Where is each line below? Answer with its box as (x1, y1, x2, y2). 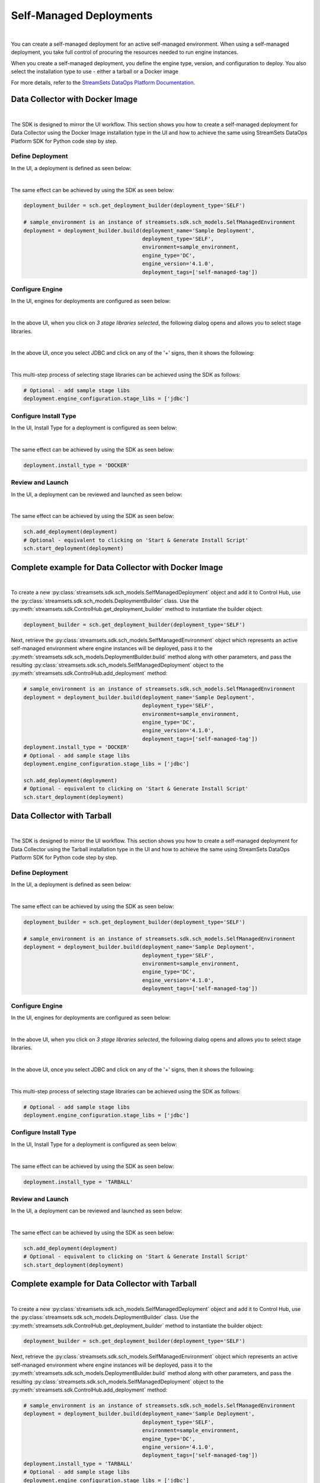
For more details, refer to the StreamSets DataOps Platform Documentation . (11, 79, 196, 86)
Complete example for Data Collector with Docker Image (11, 562, 223, 572)
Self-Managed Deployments (11, 9, 153, 22)
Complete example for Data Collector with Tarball (11, 1279, 197, 1289)
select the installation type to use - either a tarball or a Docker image (11, 68, 179, 75)
